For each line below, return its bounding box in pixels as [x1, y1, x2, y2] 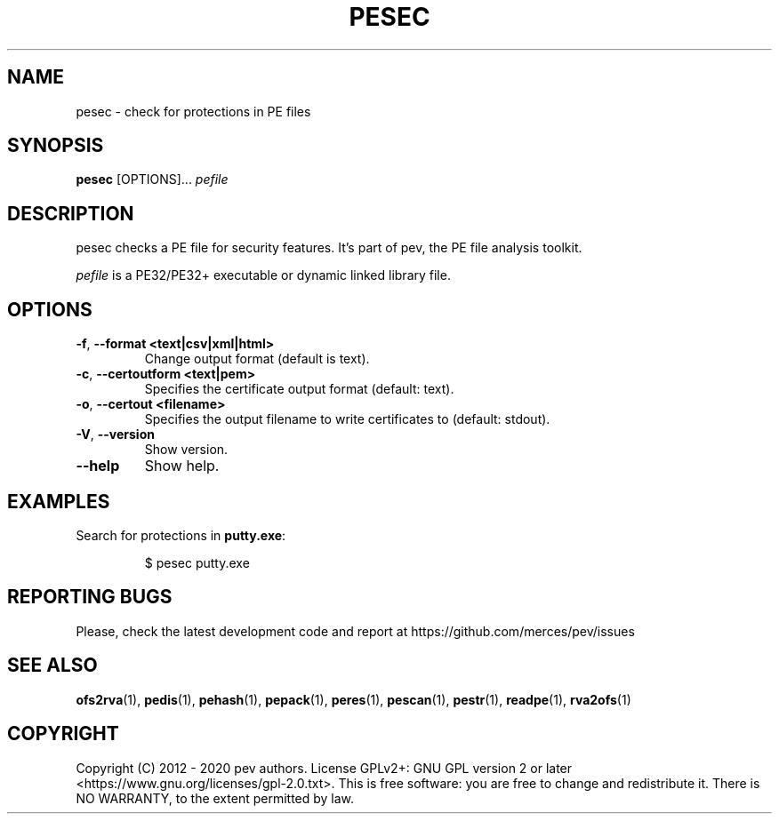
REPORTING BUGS [7, 586, 173, 609]
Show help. [144, 457, 220, 475]
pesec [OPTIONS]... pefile [76, 171, 229, 187]
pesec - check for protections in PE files [76, 103, 311, 119]
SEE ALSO [7, 654, 98, 677]
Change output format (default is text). [144, 351, 370, 367]
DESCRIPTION [7, 202, 134, 225]
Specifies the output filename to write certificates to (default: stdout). [144, 411, 550, 427]
